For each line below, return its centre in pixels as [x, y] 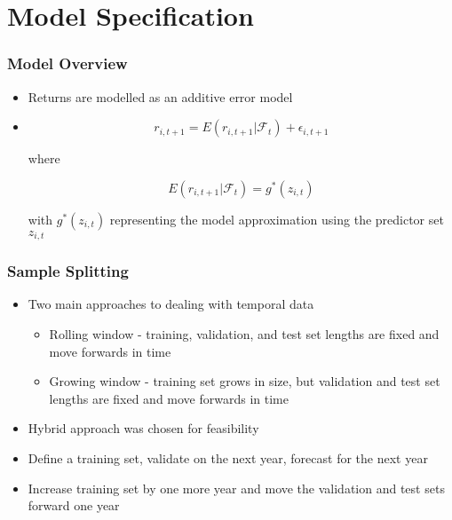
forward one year [74, 505]
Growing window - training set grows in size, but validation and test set [245, 381]
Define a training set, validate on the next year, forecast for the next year [228, 458]
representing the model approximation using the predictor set [277, 219]
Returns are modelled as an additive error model [160, 96]
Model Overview [67, 63]
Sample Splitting [68, 271]
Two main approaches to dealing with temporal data [171, 304]
